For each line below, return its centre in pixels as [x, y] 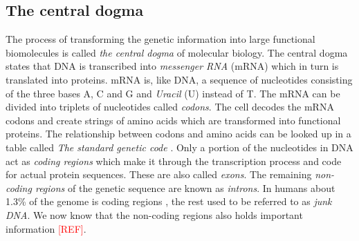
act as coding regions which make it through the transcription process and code [174, 161]
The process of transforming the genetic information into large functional [160, 39]
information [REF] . [46, 228]
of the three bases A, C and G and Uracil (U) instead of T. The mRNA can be [173, 93]
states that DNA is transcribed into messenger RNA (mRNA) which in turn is [172, 66]
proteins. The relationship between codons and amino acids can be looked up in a [178, 134]
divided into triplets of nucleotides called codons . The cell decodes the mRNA [170, 107]
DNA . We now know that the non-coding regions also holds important [154, 214]
